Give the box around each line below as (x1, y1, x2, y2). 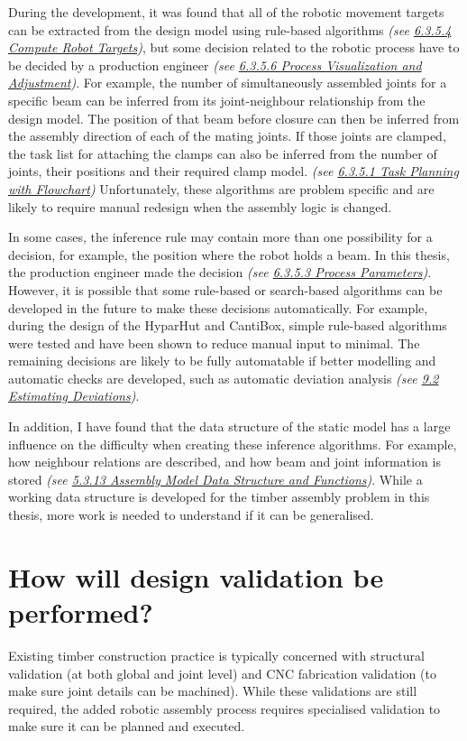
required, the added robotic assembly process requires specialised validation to (8, 699, 441, 718)
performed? (8, 594, 153, 630)
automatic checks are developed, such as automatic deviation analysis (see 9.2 (8, 368, 439, 387)
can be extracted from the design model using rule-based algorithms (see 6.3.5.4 (8, 20, 452, 39)
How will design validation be (8, 558, 384, 595)
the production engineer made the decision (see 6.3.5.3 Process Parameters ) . (8, 263, 432, 282)
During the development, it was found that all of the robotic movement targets (8, 3, 444, 21)
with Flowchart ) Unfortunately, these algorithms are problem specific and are (8, 179, 435, 198)
